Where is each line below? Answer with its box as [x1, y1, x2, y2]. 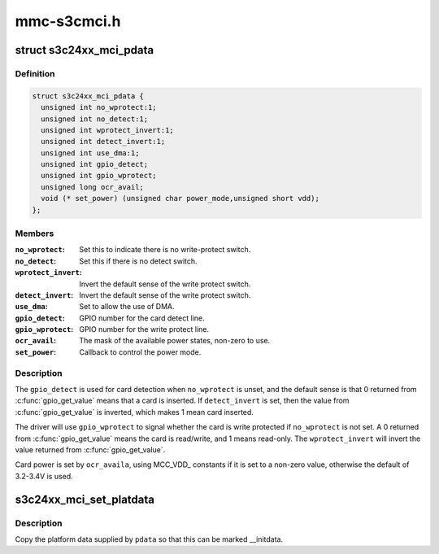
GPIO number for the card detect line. [79, 313, 205, 323]
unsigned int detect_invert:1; [41, 137, 166, 146]
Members [15, 228, 54, 239]
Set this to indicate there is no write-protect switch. [79, 245, 251, 255]
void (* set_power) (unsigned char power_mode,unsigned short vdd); [41, 194, 320, 203]
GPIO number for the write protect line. [79, 325, 210, 334]
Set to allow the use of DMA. [79, 302, 175, 312]
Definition [15, 68, 55, 79]
